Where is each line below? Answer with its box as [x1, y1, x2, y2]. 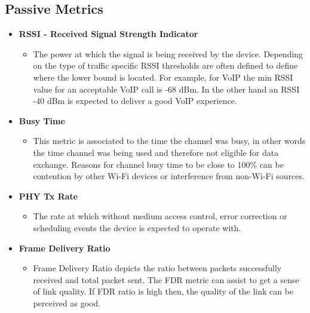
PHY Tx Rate [19, 189, 78, 202]
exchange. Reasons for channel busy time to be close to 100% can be [33, 158, 284, 170]
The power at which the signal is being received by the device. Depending [33, 47, 303, 60]
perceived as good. [33, 296, 101, 309]
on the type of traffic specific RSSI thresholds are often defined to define [33, 59, 298, 72]
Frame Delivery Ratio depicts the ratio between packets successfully [33, 262, 282, 274]
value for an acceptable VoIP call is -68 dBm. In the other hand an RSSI [33, 82, 300, 95]
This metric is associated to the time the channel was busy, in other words [33, 134, 306, 147]
